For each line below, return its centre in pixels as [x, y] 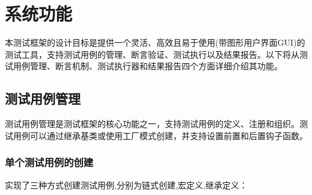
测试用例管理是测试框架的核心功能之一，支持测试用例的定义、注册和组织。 [152, 124]
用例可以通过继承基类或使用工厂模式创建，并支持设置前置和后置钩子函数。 [160, 135]
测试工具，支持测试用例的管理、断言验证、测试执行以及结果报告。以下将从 [152, 54]
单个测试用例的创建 [49, 162]
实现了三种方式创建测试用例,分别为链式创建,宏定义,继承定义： [126, 184]
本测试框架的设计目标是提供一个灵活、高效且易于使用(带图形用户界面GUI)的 [155, 42]
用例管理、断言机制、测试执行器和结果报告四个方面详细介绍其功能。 [148, 66]
